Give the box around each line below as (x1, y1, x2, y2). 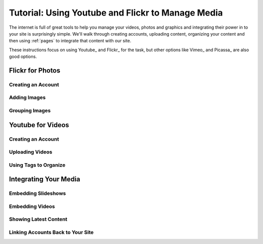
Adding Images (9, 94, 46, 101)
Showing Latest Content (9, 216, 68, 223)
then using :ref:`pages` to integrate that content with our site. (9, 38, 131, 44)
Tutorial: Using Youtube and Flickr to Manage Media (9, 7, 223, 18)
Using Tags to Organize (9, 161, 66, 168)
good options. (9, 54, 37, 59)
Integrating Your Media (9, 175, 80, 184)
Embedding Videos (9, 203, 56, 209)
